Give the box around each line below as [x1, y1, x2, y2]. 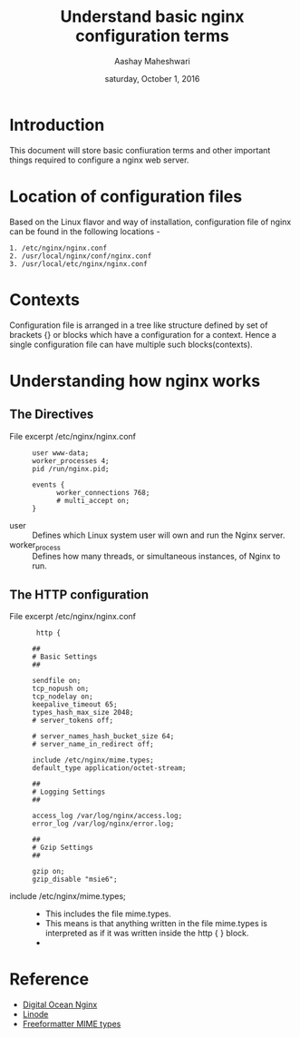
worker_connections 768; [55, 488, 150, 497]
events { [32, 479, 65, 489]
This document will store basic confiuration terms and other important [9, 144, 271, 155]
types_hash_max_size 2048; [32, 708, 134, 717]
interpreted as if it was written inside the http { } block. [44, 928, 249, 939]
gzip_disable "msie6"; [32, 875, 118, 885]
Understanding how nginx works [9, 371, 261, 391]
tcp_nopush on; [32, 684, 90, 694]
